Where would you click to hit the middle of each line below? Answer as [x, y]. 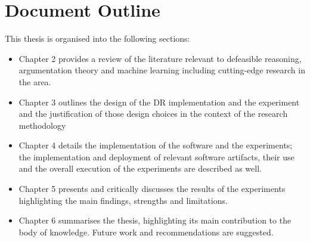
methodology [42, 125]
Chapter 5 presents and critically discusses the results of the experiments [152, 189]
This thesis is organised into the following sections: [97, 38]
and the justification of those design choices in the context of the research [153, 114]
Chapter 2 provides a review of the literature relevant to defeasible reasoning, [160, 58]
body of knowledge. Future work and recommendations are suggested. [146, 232]
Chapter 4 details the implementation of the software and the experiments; [156, 145]
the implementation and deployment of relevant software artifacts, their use [156, 156]
